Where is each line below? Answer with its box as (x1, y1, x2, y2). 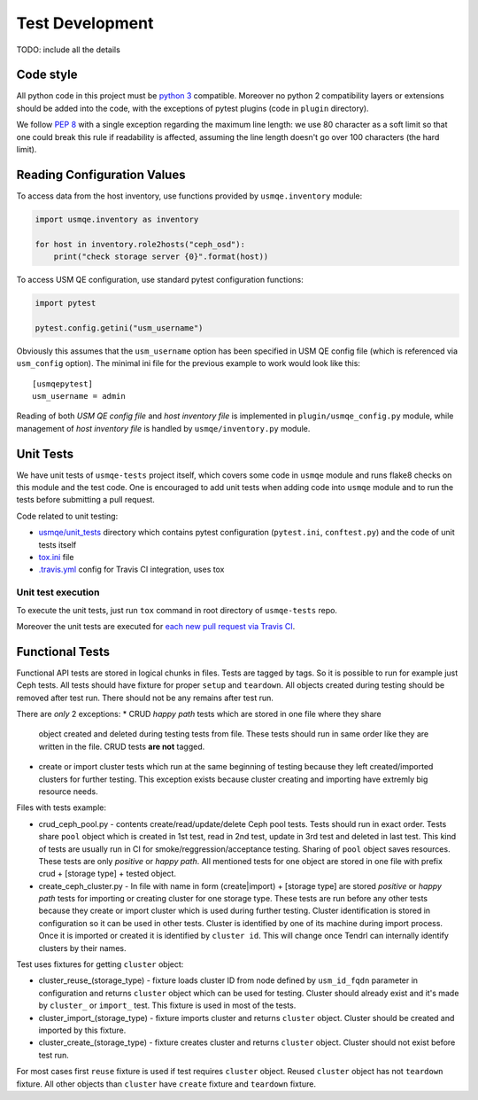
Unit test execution (16, 586, 100, 598)
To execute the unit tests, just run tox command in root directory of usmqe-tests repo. (16, 605, 338, 615)
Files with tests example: (16, 802, 106, 813)
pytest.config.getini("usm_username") (35, 323, 204, 332)
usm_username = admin (32, 391, 126, 401)
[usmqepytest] (32, 378, 93, 389)
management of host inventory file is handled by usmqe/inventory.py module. (16, 423, 311, 433)
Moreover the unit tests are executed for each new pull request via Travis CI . (16, 620, 296, 631)
